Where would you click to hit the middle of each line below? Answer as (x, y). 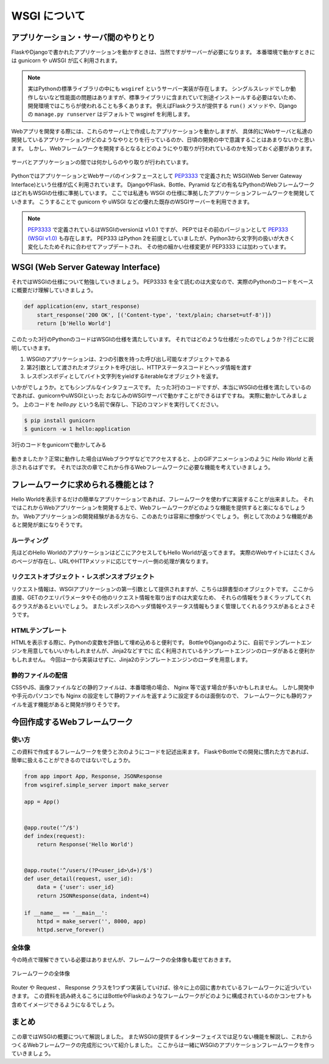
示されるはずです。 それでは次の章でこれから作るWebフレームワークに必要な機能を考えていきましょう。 (142, 467)
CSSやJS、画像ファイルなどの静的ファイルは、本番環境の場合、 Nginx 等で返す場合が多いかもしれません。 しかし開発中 (163, 687)
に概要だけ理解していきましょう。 (54, 290)
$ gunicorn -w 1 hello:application (77, 429)
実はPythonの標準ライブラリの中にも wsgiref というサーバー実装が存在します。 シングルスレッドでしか (159, 89)
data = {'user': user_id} (76, 887)
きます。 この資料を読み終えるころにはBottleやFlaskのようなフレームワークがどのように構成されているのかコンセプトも (161, 996)
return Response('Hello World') (85, 845)
